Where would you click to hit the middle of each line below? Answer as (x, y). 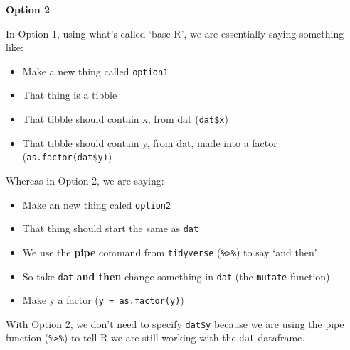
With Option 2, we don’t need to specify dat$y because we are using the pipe (175, 323)
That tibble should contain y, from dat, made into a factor (150, 142)
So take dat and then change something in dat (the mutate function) (176, 276)
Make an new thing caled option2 (97, 204)
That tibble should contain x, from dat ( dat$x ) (125, 119)
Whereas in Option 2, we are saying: (85, 180)
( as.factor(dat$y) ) (67, 157)
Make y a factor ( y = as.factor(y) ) (103, 300)
